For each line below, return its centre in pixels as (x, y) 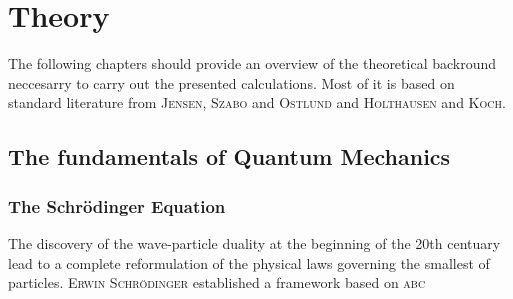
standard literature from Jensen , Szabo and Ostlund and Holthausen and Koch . (257, 102)
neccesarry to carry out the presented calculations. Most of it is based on (231, 82)
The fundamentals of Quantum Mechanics (229, 156)
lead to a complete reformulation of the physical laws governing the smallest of (249, 262)
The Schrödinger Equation (117, 205)
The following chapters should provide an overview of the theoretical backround (252, 63)
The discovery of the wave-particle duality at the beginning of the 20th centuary (254, 242)
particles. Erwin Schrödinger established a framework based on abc (217, 282)
